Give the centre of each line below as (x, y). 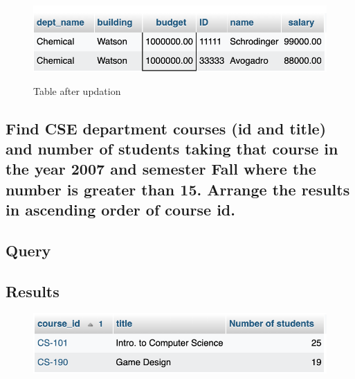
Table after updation (77, 90)
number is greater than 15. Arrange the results (178, 189)
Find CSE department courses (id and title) (166, 128)
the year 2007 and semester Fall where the (161, 169)
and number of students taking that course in (172, 148)
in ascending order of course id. (120, 210)
